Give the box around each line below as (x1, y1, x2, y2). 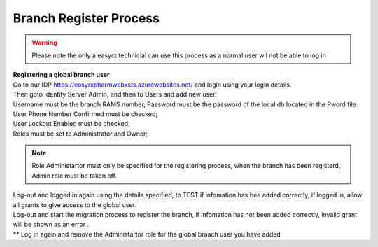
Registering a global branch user (13, 71, 110, 79)
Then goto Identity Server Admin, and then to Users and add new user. (13, 90, 217, 99)
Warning (31, 38, 57, 47)
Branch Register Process (13, 10, 160, 26)
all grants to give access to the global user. (13, 200, 136, 209)
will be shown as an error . (13, 220, 90, 229)
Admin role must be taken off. (31, 171, 117, 180)
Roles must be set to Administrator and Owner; (13, 129, 148, 138)
